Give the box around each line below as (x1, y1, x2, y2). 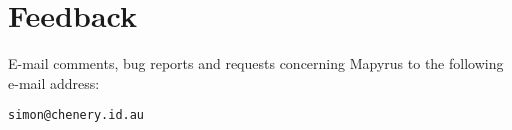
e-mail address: (8, 72, 100, 93)
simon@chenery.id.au (8, 108, 145, 123)
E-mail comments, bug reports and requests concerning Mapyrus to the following (8, 53, 504, 74)
